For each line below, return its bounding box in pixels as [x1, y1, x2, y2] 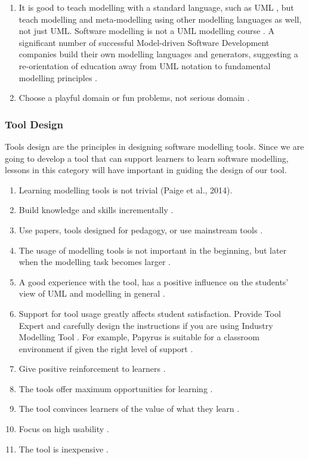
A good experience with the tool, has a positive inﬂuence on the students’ [18, 275, 289, 288]
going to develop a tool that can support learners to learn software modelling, [5, 152, 289, 164]
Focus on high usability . [18, 423, 109, 435]
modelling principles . [18, 71, 98, 84]
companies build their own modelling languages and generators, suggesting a [18, 48, 298, 60]
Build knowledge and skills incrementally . [18, 204, 174, 216]
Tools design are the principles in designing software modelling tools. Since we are [5, 140, 304, 152]
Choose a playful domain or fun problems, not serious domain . [18, 91, 250, 104]
